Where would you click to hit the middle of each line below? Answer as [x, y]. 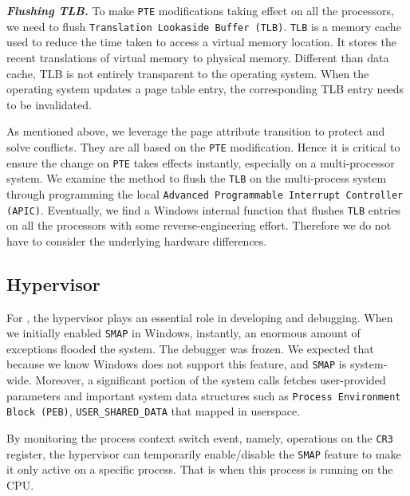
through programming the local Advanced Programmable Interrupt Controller [205, 193]
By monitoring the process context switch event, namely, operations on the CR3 [200, 437]
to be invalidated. [49, 104]
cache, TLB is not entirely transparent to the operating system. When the [188, 73]
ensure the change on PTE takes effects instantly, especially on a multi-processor [201, 162]
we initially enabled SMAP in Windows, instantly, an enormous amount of [183, 333]
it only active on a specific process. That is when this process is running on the [200, 469]
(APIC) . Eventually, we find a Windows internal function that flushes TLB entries [203, 209]
